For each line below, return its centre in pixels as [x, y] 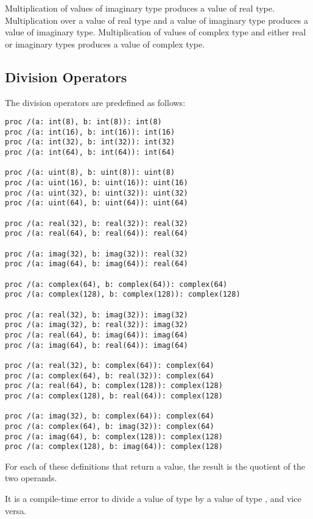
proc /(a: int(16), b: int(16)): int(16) [90, 132]
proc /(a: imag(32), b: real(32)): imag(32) [97, 325]
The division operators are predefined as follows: [95, 102]
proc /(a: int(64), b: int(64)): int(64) [90, 153]
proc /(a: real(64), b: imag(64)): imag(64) [97, 335]
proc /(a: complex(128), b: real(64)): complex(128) [114, 396]
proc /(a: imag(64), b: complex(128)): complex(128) [114, 436]
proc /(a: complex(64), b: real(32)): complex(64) [110, 376]
